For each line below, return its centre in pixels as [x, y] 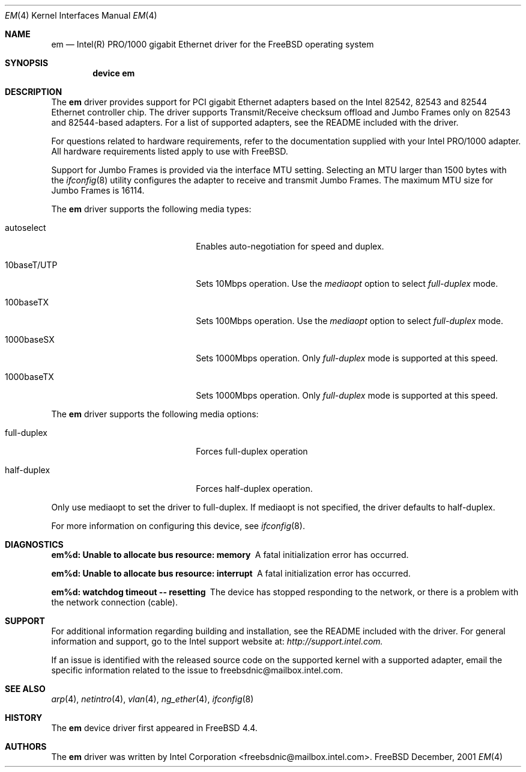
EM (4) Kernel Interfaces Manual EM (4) [81, 15]
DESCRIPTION [34, 92]
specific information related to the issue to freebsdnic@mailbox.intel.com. [197, 670]
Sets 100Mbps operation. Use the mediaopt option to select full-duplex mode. [349, 321]
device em [114, 73]
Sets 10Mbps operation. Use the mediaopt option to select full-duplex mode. [347, 283]
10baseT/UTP [31, 265]
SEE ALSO [25, 689]
